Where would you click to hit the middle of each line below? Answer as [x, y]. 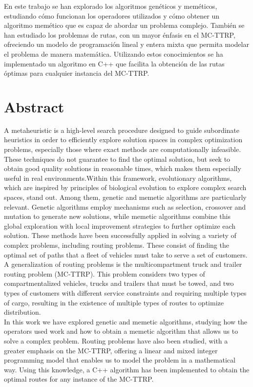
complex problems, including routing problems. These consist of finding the [116, 245]
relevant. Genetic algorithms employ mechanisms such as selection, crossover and [125, 206]
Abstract [34, 106]
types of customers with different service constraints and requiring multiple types [125, 292]
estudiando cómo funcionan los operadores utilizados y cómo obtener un [112, 15]
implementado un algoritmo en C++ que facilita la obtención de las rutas [114, 63]
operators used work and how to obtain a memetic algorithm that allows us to [121, 331]
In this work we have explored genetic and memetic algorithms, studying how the [126, 321]
